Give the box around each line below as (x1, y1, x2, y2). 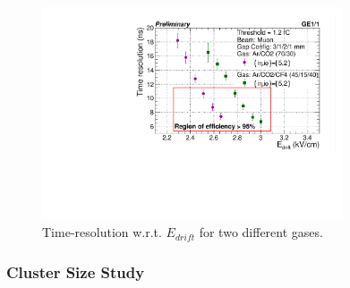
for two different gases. (199, 223, 323, 241)
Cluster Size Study (6, 260, 145, 283)
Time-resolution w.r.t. (42, 223, 162, 241)
